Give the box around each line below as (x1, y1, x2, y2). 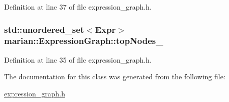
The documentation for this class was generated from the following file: (4, 71, 225, 82)
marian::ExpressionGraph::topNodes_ (4, 34, 163, 47)
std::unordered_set (4, 23, 84, 35)
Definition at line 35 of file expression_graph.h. (4, 54, 152, 65)
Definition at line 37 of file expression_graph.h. (4, 2, 152, 12)
